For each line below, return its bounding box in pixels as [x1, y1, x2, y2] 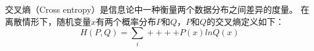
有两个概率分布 [96, 15, 157, 27]
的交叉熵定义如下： [206, 15, 285, 27]
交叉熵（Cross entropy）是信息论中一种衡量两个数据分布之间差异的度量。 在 [5, 3, 310, 15]
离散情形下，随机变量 [5, 15, 91, 27]
